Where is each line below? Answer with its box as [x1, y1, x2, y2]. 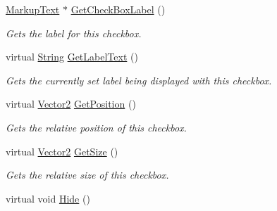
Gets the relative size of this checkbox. [6, 167, 169, 182]
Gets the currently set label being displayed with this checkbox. [6, 72, 272, 87]
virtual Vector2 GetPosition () [6, 96, 136, 111]
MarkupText [6, 2, 60, 16]
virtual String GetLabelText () [6, 49, 138, 64]
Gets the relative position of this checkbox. [6, 120, 187, 134]
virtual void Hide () [6, 191, 90, 205]
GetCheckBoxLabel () [70, 2, 166, 16]
